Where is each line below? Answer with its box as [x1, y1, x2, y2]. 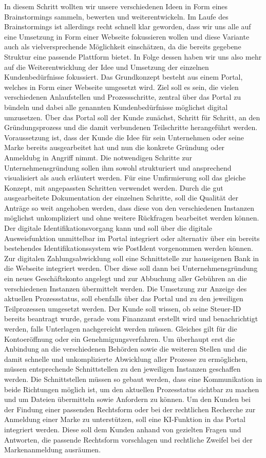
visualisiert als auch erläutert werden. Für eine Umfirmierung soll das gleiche [4, 172, 246, 183]
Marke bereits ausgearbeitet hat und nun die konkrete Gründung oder [4, 142, 225, 153]
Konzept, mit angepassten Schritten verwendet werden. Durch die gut [4, 182, 223, 193]
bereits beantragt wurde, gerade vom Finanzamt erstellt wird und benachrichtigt [4, 313, 258, 324]
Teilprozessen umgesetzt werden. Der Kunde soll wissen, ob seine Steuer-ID [4, 303, 241, 314]
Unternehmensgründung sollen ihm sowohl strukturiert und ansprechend [4, 162, 232, 173]
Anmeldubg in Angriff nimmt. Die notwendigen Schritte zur [4, 152, 192, 162]
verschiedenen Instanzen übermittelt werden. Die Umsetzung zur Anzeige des [4, 283, 247, 294]
